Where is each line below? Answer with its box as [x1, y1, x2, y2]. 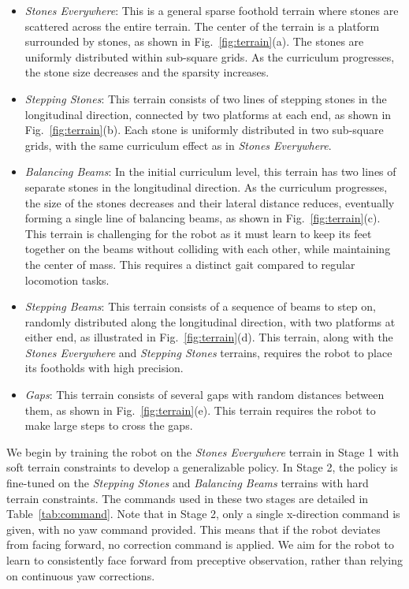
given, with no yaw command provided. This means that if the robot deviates [6, 520, 381, 537]
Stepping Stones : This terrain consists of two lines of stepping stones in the [24, 90, 387, 106]
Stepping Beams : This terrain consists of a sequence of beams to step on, [24, 298, 376, 315]
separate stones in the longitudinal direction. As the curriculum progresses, [24, 178, 388, 195]
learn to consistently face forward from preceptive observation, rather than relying [6, 552, 403, 568]
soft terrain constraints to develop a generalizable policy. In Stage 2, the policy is [6, 459, 398, 475]
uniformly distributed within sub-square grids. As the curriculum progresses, [24, 48, 395, 65]
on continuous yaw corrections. [6, 567, 155, 583]
